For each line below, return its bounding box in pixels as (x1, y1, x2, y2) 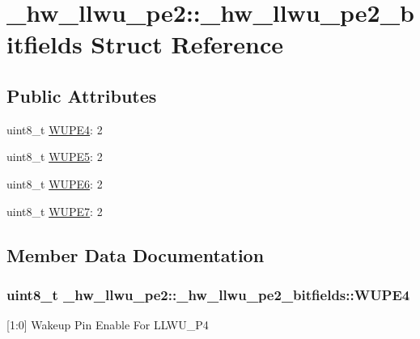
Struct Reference (91, 28, 283, 61)
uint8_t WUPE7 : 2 (6, 202, 103, 219)
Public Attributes (6, 83, 157, 108)
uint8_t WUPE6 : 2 (6, 175, 103, 192)
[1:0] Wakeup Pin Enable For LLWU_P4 (6, 316, 209, 333)
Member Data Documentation (6, 242, 265, 267)
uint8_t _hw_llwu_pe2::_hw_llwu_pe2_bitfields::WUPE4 (6, 284, 410, 304)
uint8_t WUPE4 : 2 (6, 121, 103, 138)
